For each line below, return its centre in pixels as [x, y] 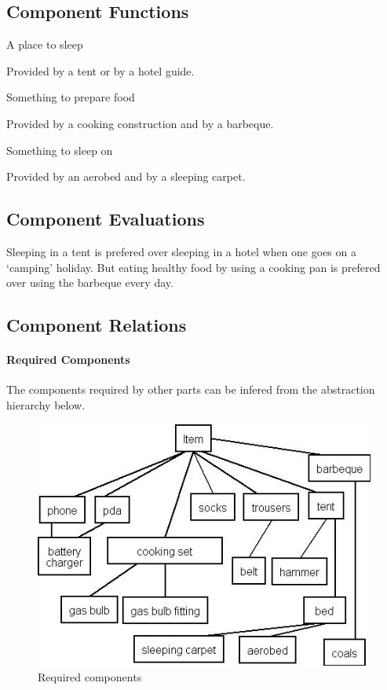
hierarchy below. [46, 404]
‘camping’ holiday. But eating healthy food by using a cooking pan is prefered [193, 267]
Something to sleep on [60, 150]
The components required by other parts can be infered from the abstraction [191, 389]
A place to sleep [45, 44]
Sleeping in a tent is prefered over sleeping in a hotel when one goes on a [181, 251]
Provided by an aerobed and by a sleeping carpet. [126, 176]
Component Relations [97, 325]
